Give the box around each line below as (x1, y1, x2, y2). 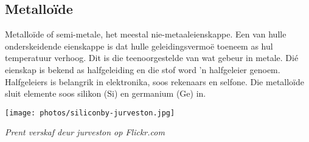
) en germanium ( (114, 87, 180, 100)
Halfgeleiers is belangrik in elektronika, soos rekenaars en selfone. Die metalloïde (5, 75, 304, 88)
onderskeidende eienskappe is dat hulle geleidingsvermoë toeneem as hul (5, 39, 273, 52)
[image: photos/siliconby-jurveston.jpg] (5, 108, 175, 117)
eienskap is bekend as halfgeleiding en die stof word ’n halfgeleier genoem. (5, 63, 280, 76)
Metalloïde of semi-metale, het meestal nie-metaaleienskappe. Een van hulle (5, 28, 286, 40)
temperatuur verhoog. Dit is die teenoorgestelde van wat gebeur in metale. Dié (5, 51, 299, 64)
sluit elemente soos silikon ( (5, 87, 108, 100)
